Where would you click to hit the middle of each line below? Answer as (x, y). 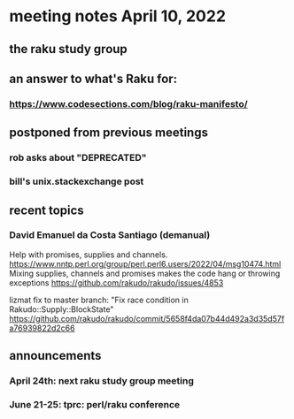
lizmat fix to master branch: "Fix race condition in (99, 300)
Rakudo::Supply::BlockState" (62, 309)
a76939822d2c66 (42, 328)
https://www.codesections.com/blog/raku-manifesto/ (128, 103)
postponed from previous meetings (108, 133)
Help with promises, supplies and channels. (89, 255)
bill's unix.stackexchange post (77, 181)
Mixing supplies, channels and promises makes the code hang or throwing (145, 273)
